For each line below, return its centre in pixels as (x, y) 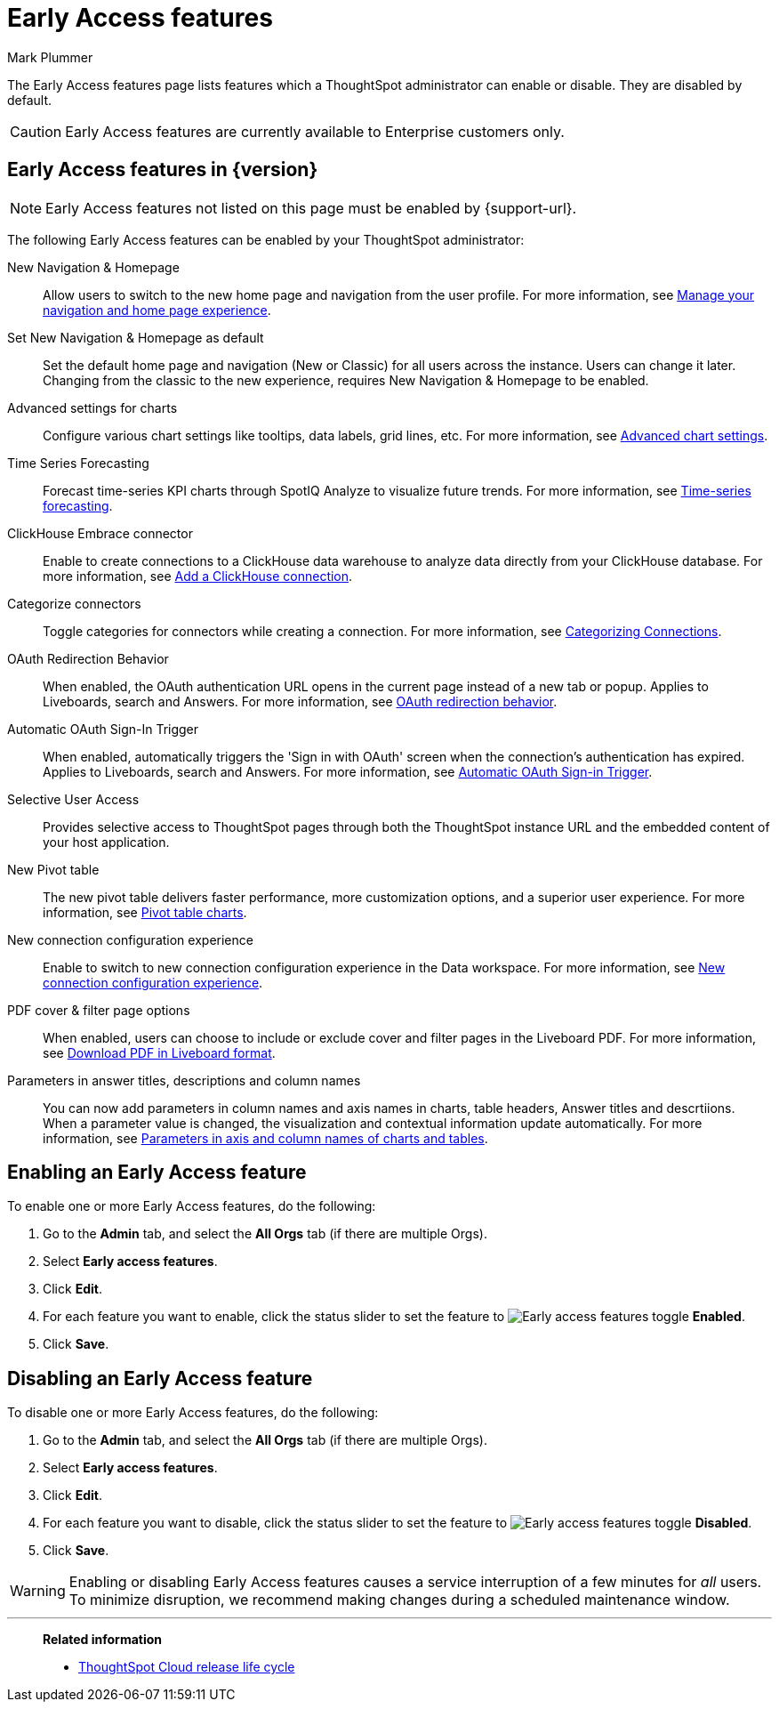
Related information (103, 1640)
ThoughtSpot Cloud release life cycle (187, 1667)
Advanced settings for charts (92, 407)
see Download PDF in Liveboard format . (159, 1052)
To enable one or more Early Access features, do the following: (192, 1206)
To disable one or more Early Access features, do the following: (193, 1413)
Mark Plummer (50, 57)
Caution (36, 131)
